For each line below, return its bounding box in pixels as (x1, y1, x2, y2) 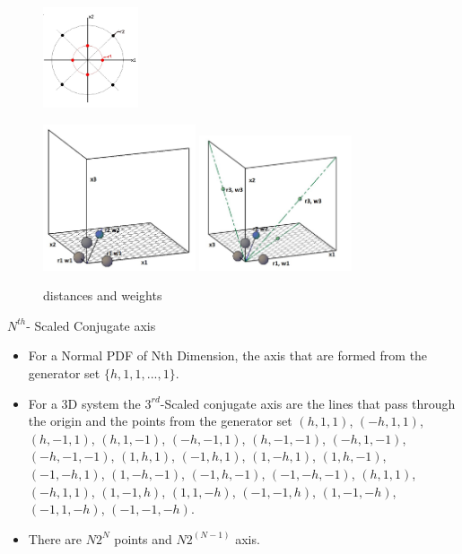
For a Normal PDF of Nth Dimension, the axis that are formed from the (28, 346, 428, 365)
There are (28, 529, 82, 548)
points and (114, 529, 172, 548)
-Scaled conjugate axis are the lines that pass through (160, 394, 456, 412)
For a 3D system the (28, 394, 141, 412)
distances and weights (43, 286, 162, 305)
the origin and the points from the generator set (28, 411, 292, 430)
